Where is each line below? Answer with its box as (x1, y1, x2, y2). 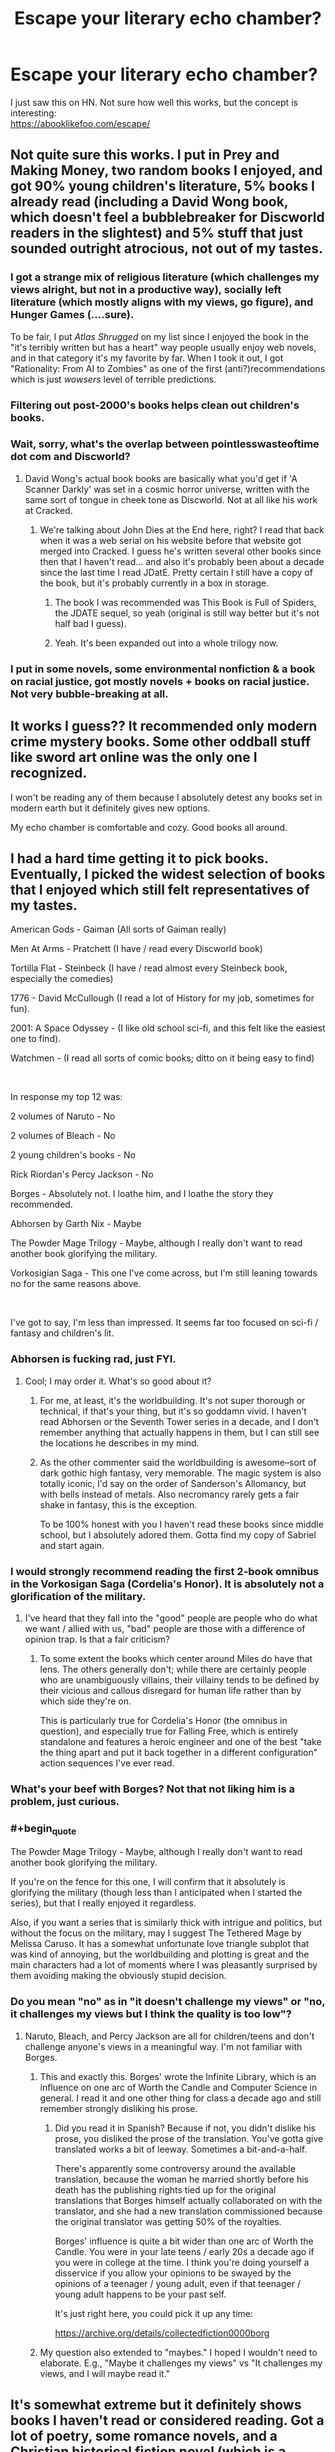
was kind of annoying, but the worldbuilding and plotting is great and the (10, 1948, 310, 1961)
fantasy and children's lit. (10, 1327, 115, 1339)
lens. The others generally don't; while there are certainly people (39, 1663, 307, 1675)
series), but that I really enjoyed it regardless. (10, 1897, 197, 1909)
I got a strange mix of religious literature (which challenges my (10, 270, 320, 284)
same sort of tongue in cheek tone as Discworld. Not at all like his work (24, 493, 318, 506)
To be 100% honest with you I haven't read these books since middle (39, 1518, 324, 1530)
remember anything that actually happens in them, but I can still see (39, 1426, 320, 1438)
